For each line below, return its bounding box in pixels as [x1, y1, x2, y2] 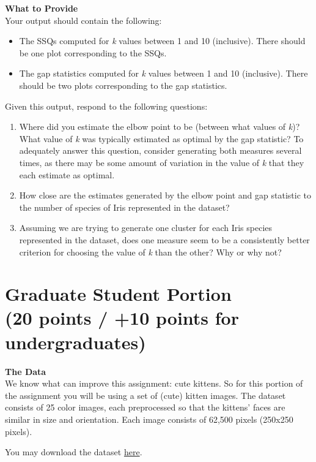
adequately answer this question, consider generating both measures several [19, 144, 302, 157]
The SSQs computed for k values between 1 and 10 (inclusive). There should [19, 34, 306, 47]
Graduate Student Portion [5, 281, 232, 306]
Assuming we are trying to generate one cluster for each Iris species [19, 221, 273, 234]
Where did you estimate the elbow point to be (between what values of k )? [19, 120, 300, 133]
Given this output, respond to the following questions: [5, 99, 208, 112]
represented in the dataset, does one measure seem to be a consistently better [19, 233, 310, 246]
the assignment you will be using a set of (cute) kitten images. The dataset [5, 388, 286, 401]
